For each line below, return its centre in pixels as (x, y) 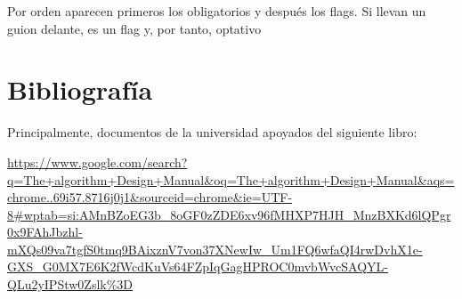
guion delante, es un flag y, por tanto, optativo (134, 28)
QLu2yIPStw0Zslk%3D (70, 284)
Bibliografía (80, 89)
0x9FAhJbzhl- (45, 232)
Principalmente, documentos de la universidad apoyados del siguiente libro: (212, 132)
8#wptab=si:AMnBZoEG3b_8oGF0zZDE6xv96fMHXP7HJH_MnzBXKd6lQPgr (229, 214)
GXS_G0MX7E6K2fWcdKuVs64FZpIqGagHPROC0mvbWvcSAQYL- (198, 267)
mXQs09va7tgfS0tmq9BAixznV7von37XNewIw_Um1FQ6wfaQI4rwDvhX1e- (215, 249)
